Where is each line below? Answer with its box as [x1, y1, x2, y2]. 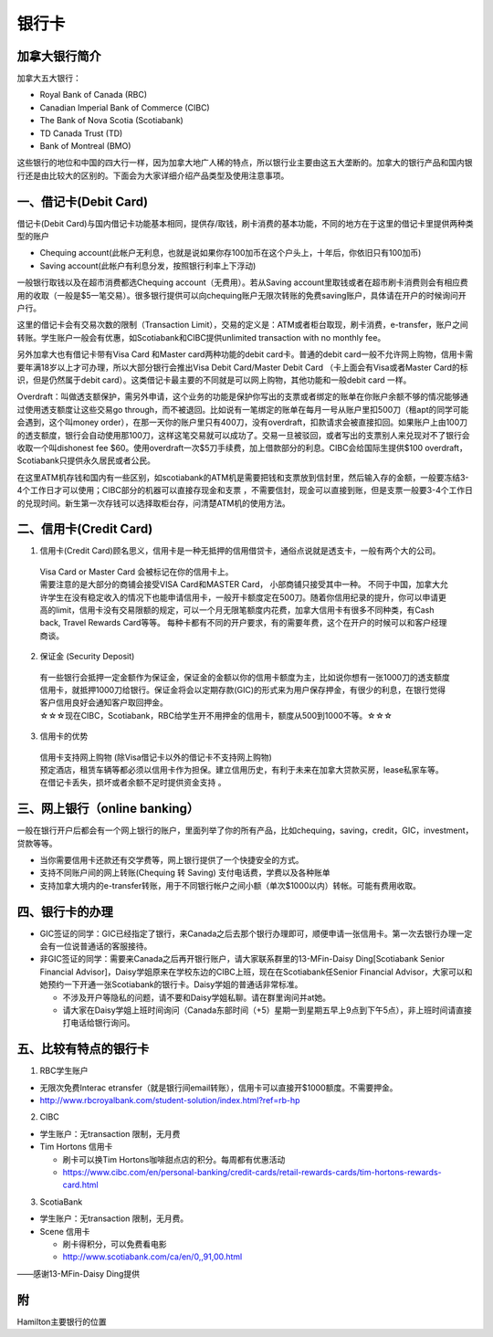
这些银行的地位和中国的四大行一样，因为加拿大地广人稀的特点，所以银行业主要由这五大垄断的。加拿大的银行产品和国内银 [16, 157, 473, 168]
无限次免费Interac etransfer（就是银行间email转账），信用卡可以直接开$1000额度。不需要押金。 [39, 1082, 398, 1093]
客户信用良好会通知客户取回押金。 [39, 697, 168, 708]
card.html [62, 1179, 100, 1191]
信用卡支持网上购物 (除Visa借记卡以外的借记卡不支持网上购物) [39, 752, 273, 763]
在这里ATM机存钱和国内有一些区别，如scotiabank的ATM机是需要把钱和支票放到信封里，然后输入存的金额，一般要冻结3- [16, 471, 469, 483]
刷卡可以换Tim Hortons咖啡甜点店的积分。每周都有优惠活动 [62, 1153, 286, 1164]
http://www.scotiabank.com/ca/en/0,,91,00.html [62, 1251, 243, 1262]
